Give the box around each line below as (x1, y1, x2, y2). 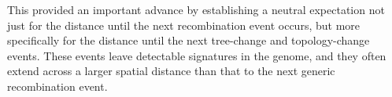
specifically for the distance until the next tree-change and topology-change (7, 32, 370, 48)
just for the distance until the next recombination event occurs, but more (7, 16, 360, 33)
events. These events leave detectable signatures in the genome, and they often (7, 47, 386, 63)
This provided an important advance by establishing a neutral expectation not (7, 2, 385, 17)
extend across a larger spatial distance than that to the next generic (7, 63, 335, 79)
